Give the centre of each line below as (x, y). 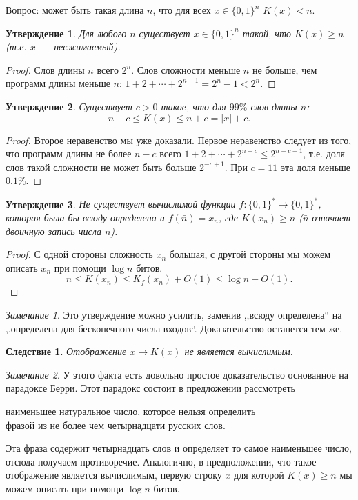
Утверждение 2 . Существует (69, 106)
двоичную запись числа (53, 231)
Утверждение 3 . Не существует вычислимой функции (121, 204)
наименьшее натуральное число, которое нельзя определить (131, 411)
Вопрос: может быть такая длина (75, 10)
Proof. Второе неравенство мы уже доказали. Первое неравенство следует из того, (179, 140)
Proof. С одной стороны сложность (79, 254)
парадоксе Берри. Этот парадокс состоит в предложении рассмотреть (150, 388)
